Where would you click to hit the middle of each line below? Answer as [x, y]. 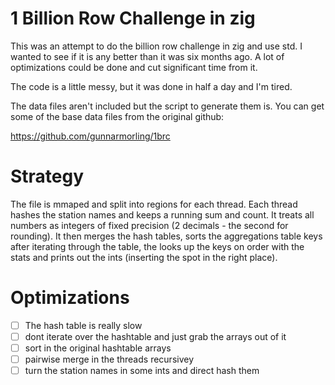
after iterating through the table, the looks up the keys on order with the [157, 246]
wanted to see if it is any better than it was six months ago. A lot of [147, 56]
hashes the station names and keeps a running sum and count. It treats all [162, 214]
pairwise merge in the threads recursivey [109, 359]
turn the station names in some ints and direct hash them [142, 371]
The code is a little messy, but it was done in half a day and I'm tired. [151, 86]
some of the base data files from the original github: [117, 116]
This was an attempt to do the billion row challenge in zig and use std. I [156, 46]
